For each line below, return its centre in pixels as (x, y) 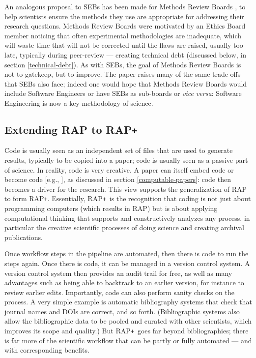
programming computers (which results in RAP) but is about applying (111, 208)
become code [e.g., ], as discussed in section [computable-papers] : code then (118, 179)
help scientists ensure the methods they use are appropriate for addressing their (124, 16)
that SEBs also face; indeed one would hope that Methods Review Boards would (126, 83)
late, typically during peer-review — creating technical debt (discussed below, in (125, 54)
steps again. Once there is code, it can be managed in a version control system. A (127, 263)
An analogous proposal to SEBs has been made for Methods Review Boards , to (125, 6)
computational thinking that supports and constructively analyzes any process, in (127, 218)
